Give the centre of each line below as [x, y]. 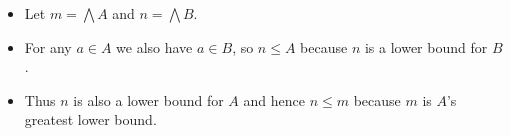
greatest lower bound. [90, 119]
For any [48, 46]
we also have [154, 46]
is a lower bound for [426, 46]
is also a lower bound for [148, 99]
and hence [274, 99]
